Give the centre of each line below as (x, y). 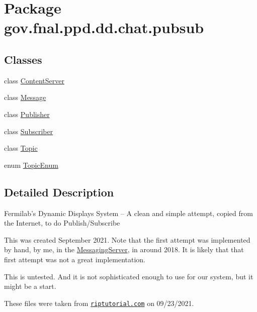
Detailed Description (59, 192)
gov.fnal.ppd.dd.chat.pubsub (104, 27)
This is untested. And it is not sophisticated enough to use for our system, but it (129, 276)
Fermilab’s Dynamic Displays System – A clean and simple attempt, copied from (128, 213)
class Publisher (27, 114)
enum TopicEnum (31, 165)
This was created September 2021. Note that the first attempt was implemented (127, 239)
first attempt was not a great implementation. (75, 259)
